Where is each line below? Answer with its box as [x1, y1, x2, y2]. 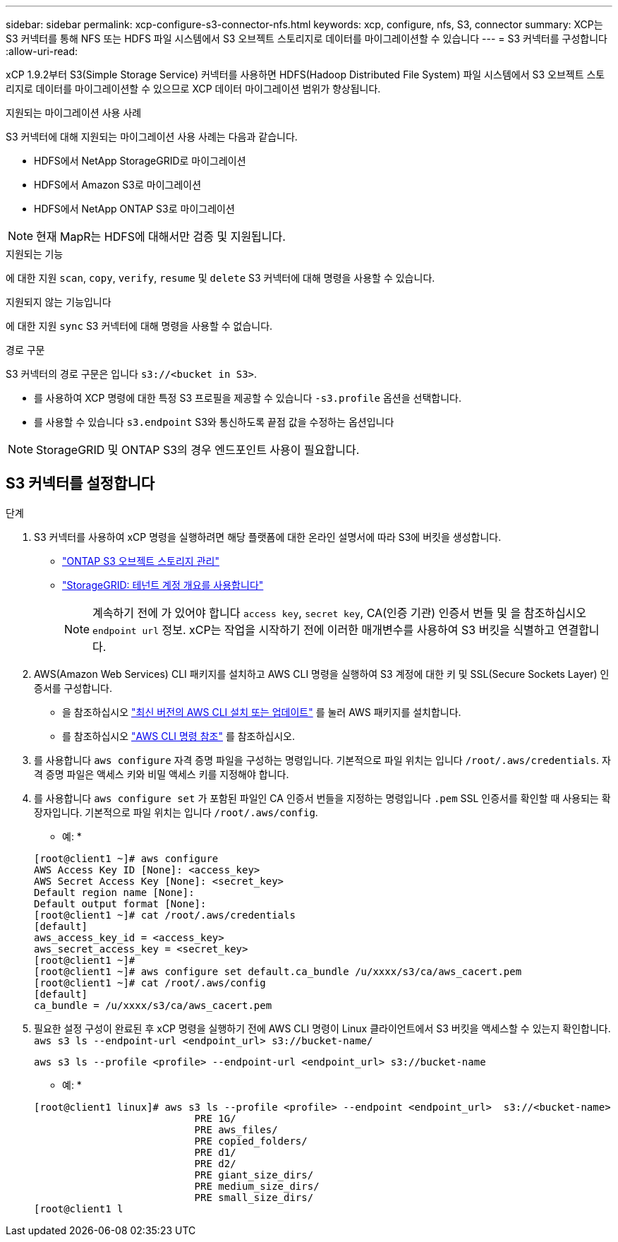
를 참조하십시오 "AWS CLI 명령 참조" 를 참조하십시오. [62, 729, 296, 742]
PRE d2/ [194, 1157, 236, 1169]
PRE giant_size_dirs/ [194, 1169, 314, 1181]
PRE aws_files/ [194, 1123, 278, 1135]
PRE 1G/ [194, 1112, 236, 1124]
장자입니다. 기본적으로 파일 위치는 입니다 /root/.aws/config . [34, 806, 318, 818]
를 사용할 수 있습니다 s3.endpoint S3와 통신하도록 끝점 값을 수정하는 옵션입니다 [34, 416, 394, 428]
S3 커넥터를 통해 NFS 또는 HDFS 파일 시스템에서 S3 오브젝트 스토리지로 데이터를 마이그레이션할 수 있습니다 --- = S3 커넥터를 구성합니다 [6, 32, 607, 44]
